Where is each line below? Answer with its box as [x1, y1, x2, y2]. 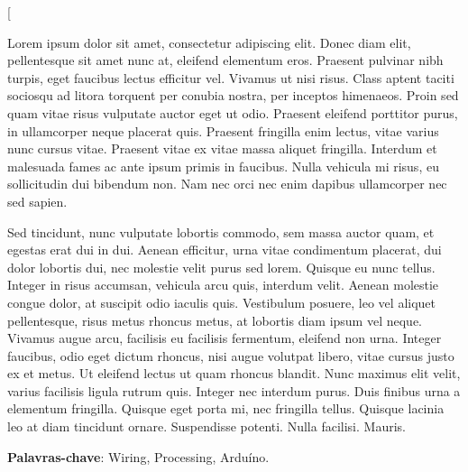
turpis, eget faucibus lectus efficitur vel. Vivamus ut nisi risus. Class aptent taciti [7, 68, 454, 87]
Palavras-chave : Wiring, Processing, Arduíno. [7, 447, 270, 466]
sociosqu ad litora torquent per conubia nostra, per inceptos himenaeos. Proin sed [7, 86, 459, 105]
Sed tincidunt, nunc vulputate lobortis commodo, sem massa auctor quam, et [7, 222, 435, 241]
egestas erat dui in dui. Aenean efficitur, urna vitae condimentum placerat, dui [7, 240, 442, 259]
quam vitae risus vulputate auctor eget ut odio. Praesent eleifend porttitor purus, [7, 103, 458, 122]
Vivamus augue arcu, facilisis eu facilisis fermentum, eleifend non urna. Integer [7, 329, 442, 347]
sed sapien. [7, 191, 68, 210]
